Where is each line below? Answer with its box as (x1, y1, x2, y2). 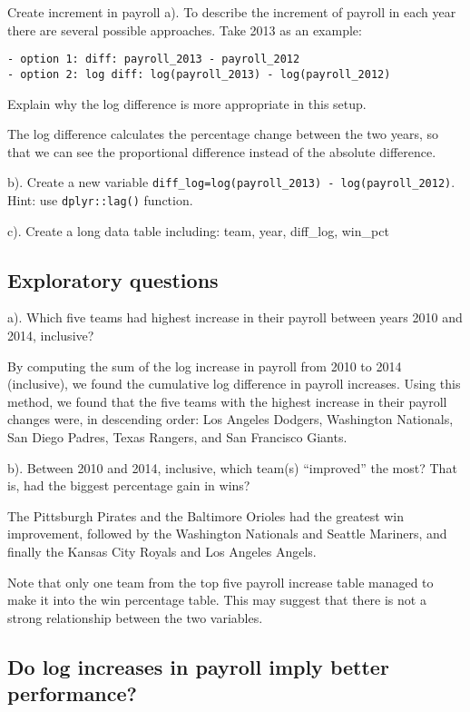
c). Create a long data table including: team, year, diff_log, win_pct (7, 221, 389, 240)
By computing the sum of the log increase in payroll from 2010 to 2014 (7, 356, 402, 375)
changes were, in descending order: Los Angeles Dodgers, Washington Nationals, (7, 410, 454, 429)
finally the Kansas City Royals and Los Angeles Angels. (7, 541, 317, 560)
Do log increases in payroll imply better (7, 652, 389, 680)
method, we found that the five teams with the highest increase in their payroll (7, 391, 447, 410)
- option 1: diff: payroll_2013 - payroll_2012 (7, 53, 300, 66)
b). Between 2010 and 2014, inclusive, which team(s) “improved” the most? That (7, 458, 457, 477)
